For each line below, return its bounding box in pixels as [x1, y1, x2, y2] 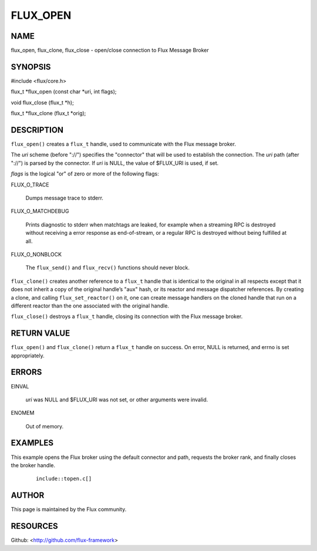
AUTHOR [11, 491, 45, 501]
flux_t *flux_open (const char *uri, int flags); [11, 88, 117, 95]
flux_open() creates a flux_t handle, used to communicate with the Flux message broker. [11, 141, 236, 148]
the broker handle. [11, 461, 56, 469]
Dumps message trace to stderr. [25, 194, 104, 201]
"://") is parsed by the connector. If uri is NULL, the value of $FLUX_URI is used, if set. [11, 159, 219, 167]
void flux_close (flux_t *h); [11, 99, 75, 106]
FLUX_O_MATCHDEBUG [11, 208, 69, 215]
